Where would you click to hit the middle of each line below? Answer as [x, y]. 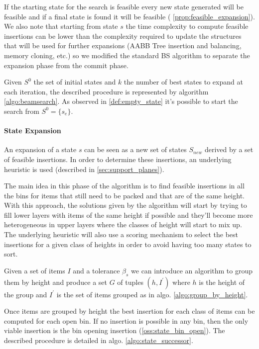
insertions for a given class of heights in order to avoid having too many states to [128, 244]
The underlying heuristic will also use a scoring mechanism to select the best [121, 234]
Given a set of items [35, 270]
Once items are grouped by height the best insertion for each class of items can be [129, 311]
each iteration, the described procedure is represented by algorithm [106, 91]
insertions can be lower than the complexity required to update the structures [123, 36]
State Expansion [33, 131]
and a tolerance [96, 270]
